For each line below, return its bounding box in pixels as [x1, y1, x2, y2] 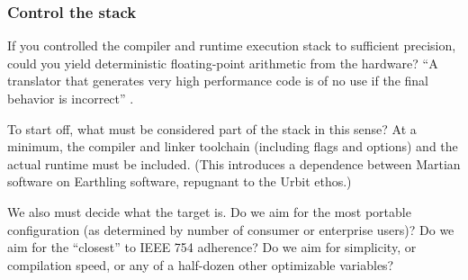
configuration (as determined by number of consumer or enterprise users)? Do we [7, 220, 454, 239]
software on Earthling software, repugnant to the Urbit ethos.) [7, 172, 352, 191]
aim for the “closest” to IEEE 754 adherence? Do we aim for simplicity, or [7, 238, 417, 257]
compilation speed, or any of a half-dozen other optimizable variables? [7, 255, 394, 274]
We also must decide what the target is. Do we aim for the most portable [7, 202, 411, 221]
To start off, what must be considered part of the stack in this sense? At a [7, 119, 417, 138]
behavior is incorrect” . [7, 89, 134, 107]
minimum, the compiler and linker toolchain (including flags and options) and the [7, 137, 458, 156]
